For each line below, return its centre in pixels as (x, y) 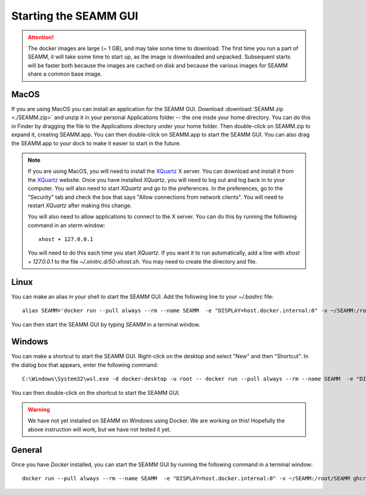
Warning (39, 410)
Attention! (41, 37)
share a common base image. (65, 74)
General (27, 450)
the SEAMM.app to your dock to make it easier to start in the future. (96, 143)
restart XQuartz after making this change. (80, 205)
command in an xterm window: (66, 225)
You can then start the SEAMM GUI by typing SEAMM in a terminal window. (106, 324)
